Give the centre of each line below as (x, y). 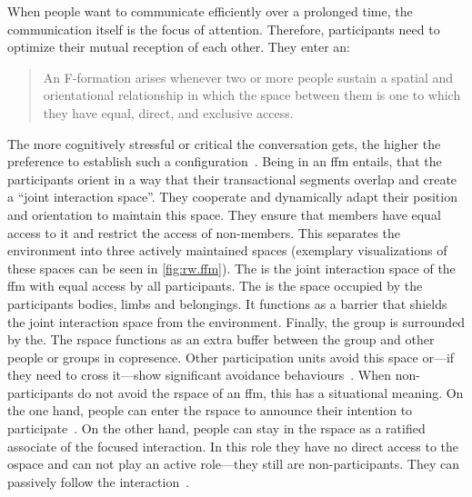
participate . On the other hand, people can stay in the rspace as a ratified (216, 428)
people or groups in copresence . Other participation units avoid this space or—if (231, 357)
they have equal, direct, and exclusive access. (168, 112)
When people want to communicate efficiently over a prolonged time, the (210, 11)
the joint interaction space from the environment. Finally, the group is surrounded (236, 321)
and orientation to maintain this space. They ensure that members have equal (224, 214)
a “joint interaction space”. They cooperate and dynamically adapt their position (232, 197)
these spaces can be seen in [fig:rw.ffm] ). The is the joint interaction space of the (231, 268)
